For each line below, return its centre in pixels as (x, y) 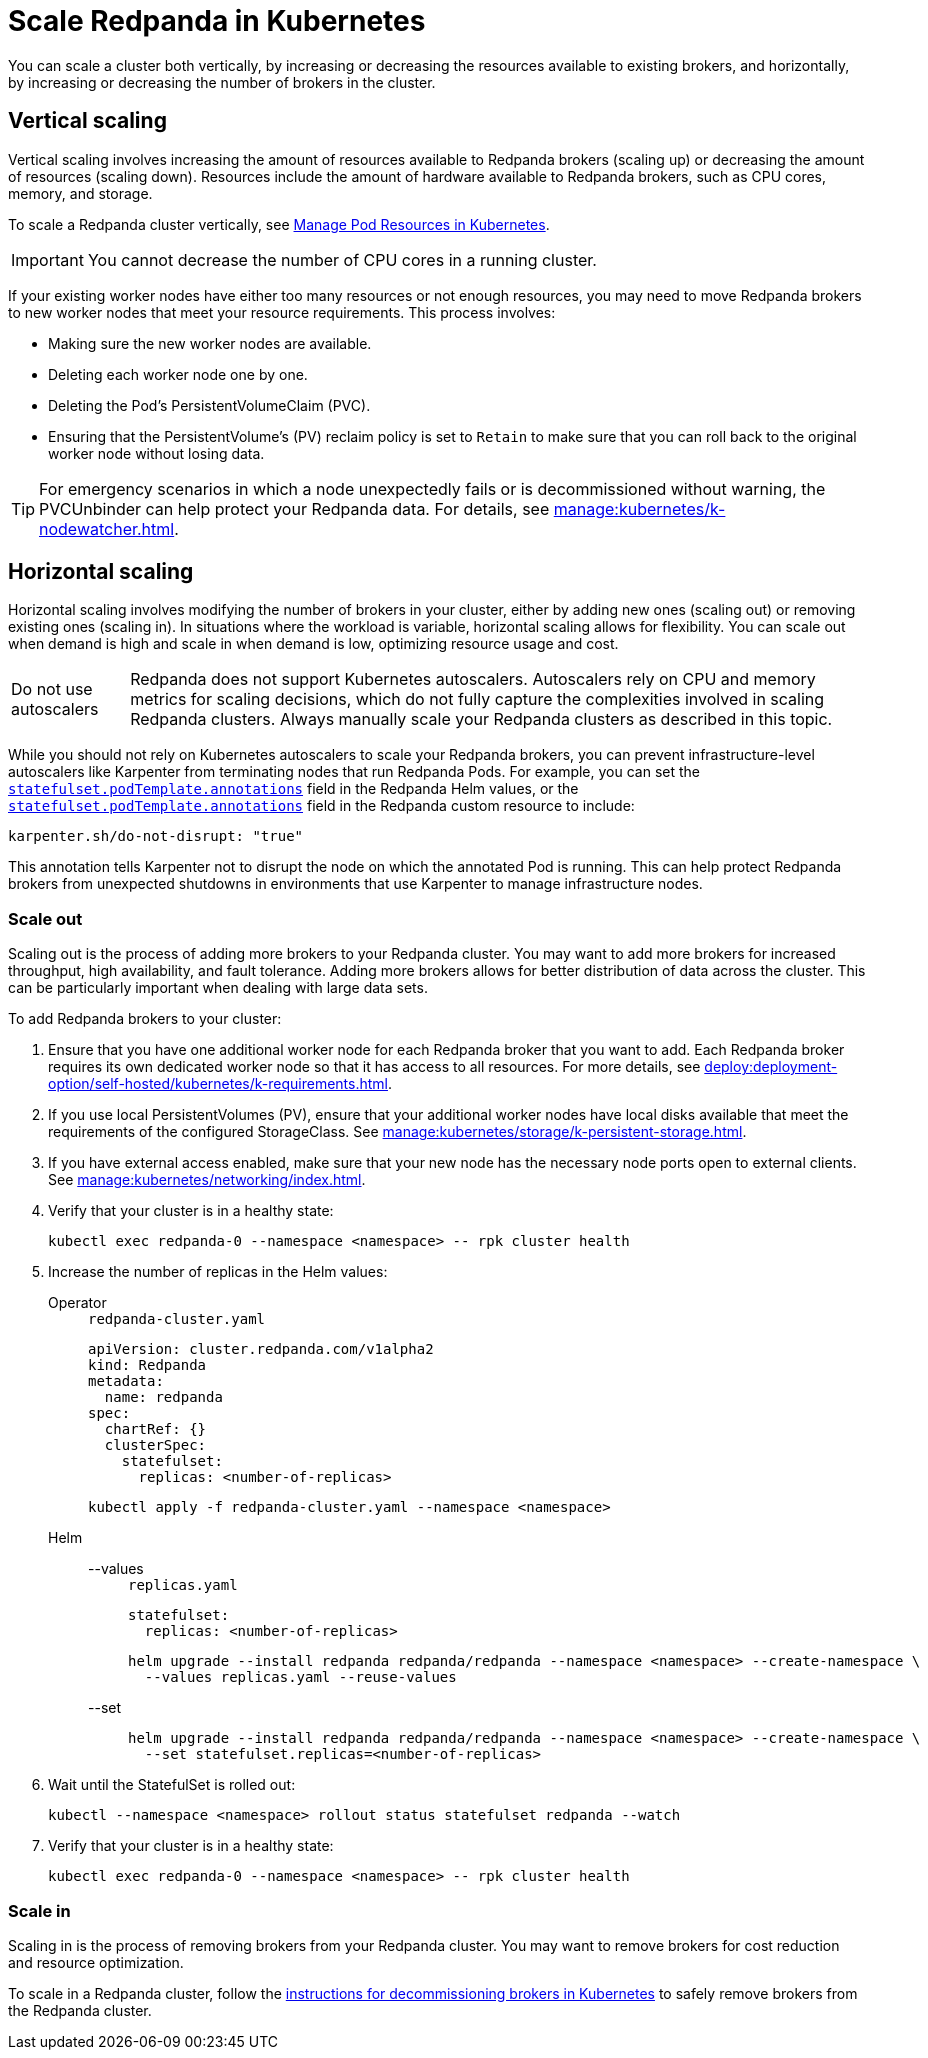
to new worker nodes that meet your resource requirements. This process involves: (282, 312)
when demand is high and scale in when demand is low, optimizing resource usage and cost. (313, 644)
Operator (77, 1303)
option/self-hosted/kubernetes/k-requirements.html (218, 1084)
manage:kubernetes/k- (639, 508)
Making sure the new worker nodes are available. (210, 343)
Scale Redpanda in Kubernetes (217, 21)
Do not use (52, 689)
